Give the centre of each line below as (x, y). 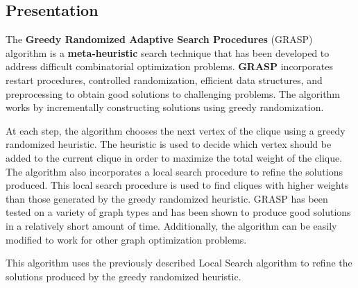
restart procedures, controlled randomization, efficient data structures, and (164, 79)
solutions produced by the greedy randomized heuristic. (123, 276)
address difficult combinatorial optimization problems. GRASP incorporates (169, 66)
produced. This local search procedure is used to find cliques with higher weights (177, 185)
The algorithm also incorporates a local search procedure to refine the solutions (174, 171)
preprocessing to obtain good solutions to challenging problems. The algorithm (173, 93)
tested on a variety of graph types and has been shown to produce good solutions (178, 212)
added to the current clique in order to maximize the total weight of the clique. (174, 157)
